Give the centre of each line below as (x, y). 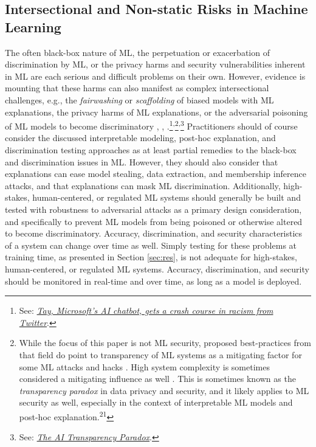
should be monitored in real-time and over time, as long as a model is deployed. (153, 281)
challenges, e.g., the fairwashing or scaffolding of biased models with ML (139, 99)
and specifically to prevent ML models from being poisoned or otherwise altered (154, 221)
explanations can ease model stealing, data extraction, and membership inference (156, 174)
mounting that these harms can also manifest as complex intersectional (137, 88)
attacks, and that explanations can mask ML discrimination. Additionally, (143, 185)
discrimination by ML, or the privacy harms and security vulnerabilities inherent (155, 64)
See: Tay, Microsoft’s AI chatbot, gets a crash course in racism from (146, 310)
